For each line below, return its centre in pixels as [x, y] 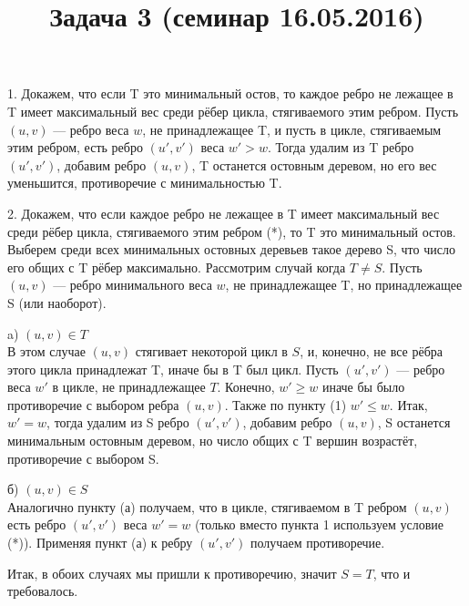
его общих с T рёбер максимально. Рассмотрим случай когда [177, 267]
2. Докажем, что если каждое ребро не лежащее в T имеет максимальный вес [224, 213]
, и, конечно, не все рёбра [372, 351]
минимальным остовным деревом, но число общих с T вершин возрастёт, [213, 441]
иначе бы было [363, 387]
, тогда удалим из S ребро [118, 422]
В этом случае [46, 351]
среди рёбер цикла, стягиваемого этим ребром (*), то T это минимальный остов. [232, 231]
